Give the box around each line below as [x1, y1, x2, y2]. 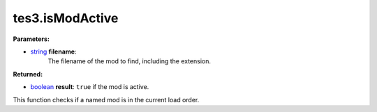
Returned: [13, 70, 43, 78]
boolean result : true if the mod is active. [30, 83, 149, 91]
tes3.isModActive [13, 10, 119, 26]
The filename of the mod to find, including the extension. [47, 57, 212, 65]
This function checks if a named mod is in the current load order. [13, 95, 200, 104]
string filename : [30, 47, 77, 56]
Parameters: [13, 35, 50, 43]
